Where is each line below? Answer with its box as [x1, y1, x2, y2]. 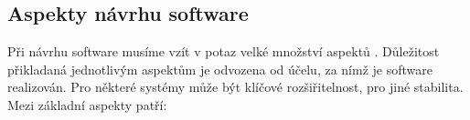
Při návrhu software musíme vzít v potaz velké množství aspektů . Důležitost [7, 42, 440, 61]
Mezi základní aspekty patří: [7, 95, 167, 114]
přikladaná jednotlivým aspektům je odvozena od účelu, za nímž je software [7, 59, 433, 78]
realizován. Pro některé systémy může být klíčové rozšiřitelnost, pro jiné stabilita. [7, 77, 464, 96]
